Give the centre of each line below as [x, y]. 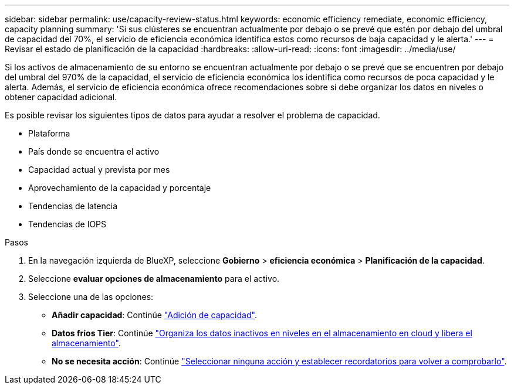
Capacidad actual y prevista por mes [99, 170]
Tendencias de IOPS [67, 224]
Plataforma [49, 133]
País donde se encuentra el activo [94, 151]
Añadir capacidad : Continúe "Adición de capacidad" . [154, 315]
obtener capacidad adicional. [61, 97]
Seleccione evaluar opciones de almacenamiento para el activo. [154, 279]
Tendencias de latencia [73, 206]
